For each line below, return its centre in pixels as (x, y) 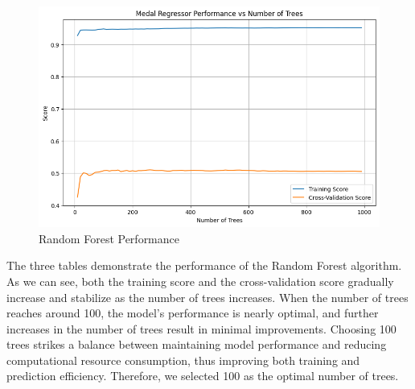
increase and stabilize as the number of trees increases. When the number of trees (207, 297)
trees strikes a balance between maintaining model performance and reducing (197, 344)
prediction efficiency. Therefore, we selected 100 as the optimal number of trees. (203, 376)
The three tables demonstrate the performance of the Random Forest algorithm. (204, 265)
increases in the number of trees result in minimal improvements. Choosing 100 (201, 328)
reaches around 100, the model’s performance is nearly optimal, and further (193, 313)
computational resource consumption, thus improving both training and (183, 360)
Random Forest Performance (109, 238)
